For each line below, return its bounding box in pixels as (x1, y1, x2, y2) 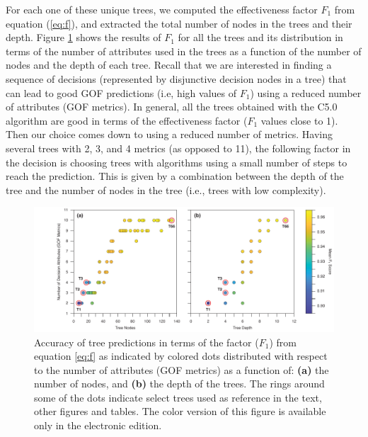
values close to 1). (260, 113, 338, 127)
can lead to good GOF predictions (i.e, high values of (6, 85, 237, 100)
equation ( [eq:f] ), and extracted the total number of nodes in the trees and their (6, 16, 352, 30)
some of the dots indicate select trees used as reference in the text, (34, 390, 322, 404)
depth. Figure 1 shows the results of (6, 30, 161, 45)
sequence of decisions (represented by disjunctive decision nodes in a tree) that (6, 71, 347, 86)
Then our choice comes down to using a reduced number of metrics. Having (6, 127, 333, 142)
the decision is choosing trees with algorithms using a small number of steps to (6, 154, 347, 169)
